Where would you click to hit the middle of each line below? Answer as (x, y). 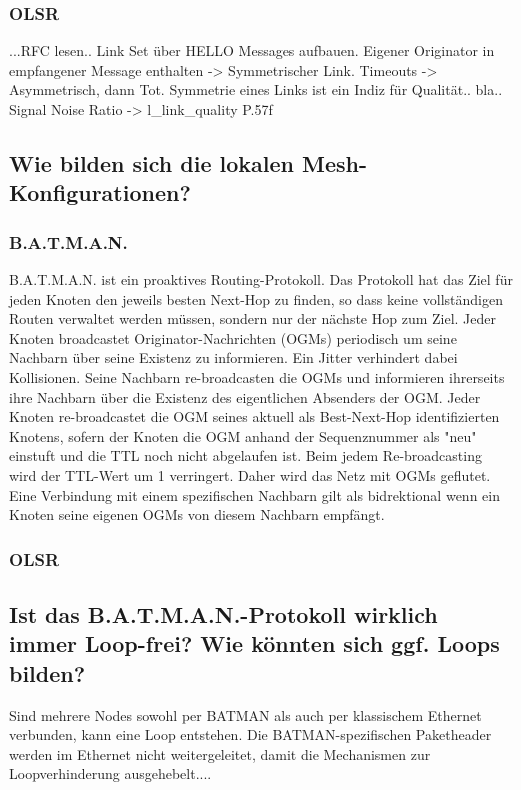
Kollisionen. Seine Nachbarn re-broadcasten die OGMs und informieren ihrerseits (257, 376)
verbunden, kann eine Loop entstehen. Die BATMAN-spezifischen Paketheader (250, 734)
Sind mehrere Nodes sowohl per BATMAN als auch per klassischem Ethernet (245, 714)
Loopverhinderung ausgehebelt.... (110, 773)
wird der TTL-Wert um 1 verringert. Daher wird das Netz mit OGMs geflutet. (250, 474)
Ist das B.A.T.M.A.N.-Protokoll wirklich (223, 613)
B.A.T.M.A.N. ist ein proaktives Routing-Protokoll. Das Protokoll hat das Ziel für (261, 278)
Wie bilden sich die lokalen (151, 162)
